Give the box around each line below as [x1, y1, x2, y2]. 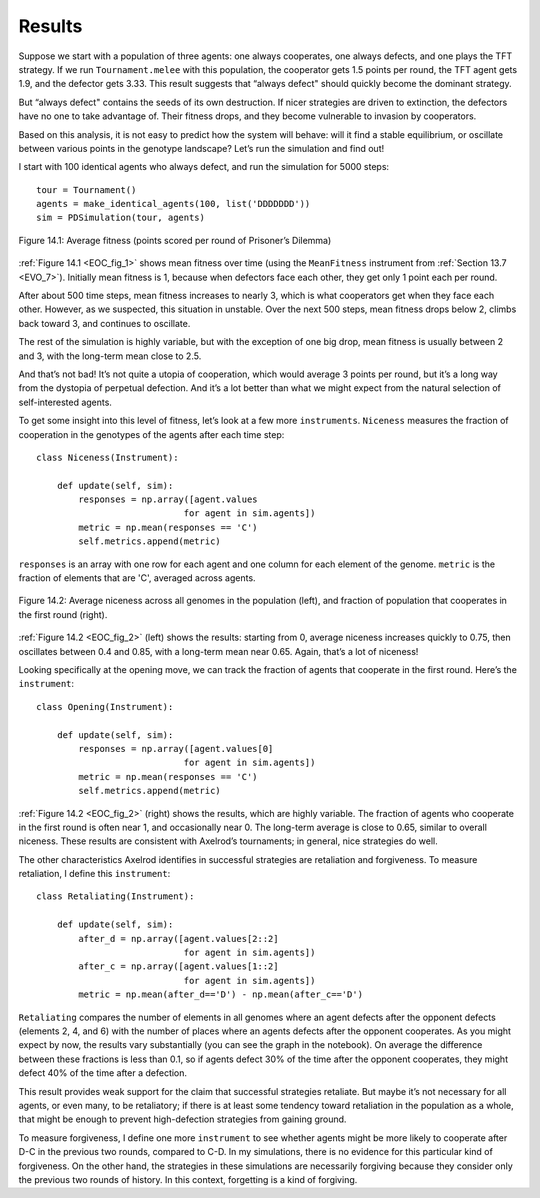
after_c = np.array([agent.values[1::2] [78, 961, 279, 972]
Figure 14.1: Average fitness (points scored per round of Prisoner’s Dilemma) [18, 234, 332, 246]
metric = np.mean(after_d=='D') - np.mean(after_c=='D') [78, 989, 364, 1000]
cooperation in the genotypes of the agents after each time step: [18, 428, 285, 440]
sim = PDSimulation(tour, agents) [36, 212, 205, 224]
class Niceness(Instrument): [36, 451, 179, 463]
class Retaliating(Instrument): [36, 891, 195, 902]
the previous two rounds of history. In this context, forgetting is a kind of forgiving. [18, 1173, 358, 1185]
